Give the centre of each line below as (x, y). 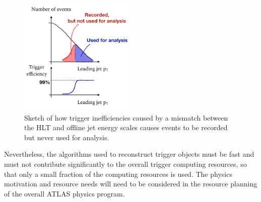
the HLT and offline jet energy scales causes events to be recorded (126, 127)
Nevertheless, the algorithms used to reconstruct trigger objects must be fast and (129, 154)
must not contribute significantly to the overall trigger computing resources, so (125, 164)
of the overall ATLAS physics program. (64, 193)
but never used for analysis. (67, 137)
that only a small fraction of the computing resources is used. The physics (118, 174)
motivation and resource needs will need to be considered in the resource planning (131, 184)
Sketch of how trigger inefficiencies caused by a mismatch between (126, 117)
